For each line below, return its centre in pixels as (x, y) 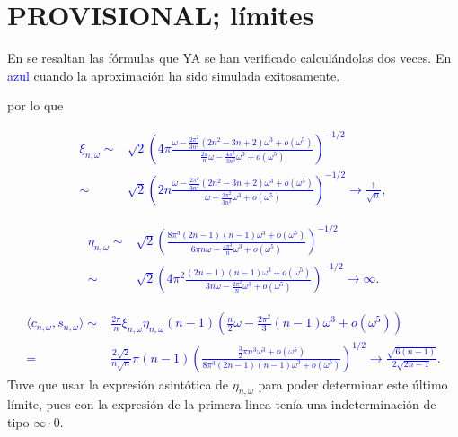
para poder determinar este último (353, 384)
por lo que (35, 105)
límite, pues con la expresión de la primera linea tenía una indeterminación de (222, 404)
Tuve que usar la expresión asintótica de (118, 384)
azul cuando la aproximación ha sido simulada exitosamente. (174, 75)
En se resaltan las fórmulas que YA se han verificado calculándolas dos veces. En (229, 58)
